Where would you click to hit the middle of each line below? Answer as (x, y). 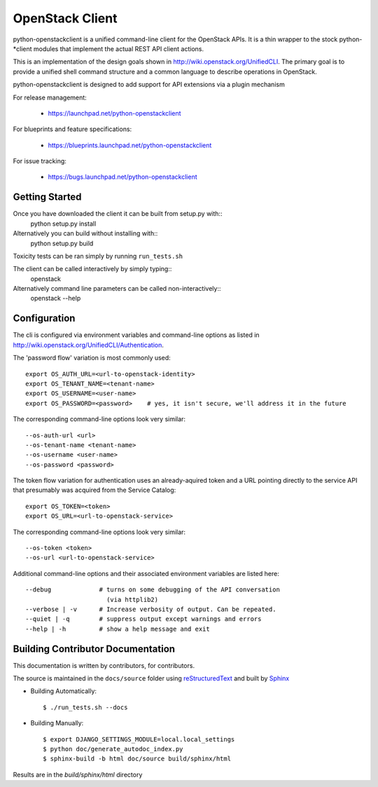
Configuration (44, 319)
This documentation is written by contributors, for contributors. (104, 665)
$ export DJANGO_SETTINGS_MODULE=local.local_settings (139, 739)
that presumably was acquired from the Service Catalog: (94, 490)
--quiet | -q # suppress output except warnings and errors (143, 619)
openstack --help (56, 299)
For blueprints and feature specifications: (72, 129)
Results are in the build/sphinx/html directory (78, 774)
